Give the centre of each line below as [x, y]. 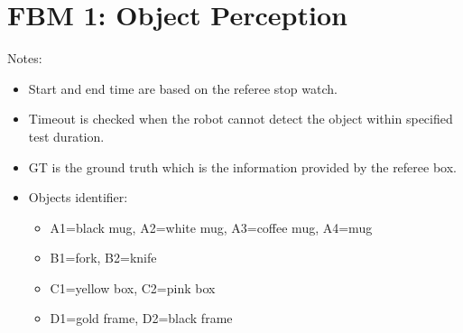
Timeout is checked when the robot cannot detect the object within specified [241, 119]
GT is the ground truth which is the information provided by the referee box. [242, 166]
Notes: [25, 58]
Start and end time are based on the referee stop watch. [183, 88]
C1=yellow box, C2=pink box [133, 287]
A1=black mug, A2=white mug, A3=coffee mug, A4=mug [211, 227]
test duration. [66, 136]
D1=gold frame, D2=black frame [141, 318]
